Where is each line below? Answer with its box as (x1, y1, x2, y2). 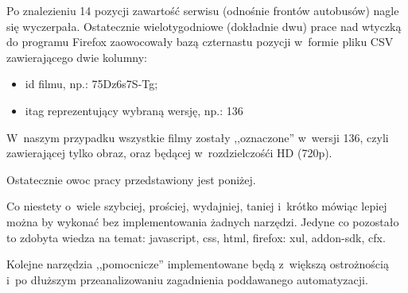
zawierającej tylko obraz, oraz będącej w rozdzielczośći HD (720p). (6, 145, 332, 161)
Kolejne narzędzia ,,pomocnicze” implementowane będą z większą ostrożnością (6, 256, 389, 272)
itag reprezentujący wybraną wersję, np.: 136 (25, 102, 243, 118)
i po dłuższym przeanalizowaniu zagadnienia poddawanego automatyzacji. (6, 271, 368, 287)
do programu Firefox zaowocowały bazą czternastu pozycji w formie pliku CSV (6, 33, 394, 50)
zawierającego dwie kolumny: (6, 48, 147, 65)
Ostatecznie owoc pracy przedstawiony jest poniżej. (6, 171, 256, 187)
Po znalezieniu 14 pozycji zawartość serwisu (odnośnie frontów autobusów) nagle (6, 2, 399, 18)
